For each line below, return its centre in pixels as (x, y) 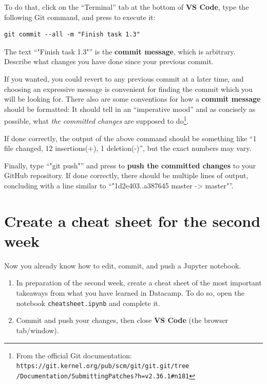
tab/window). (37, 330)
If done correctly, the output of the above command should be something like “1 (130, 138)
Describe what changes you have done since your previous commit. (109, 61)
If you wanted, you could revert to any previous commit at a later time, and (124, 78)
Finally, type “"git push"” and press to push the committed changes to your (130, 165)
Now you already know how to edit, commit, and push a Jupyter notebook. (123, 265)
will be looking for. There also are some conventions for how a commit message (132, 99)
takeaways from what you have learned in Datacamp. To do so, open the (130, 293)
